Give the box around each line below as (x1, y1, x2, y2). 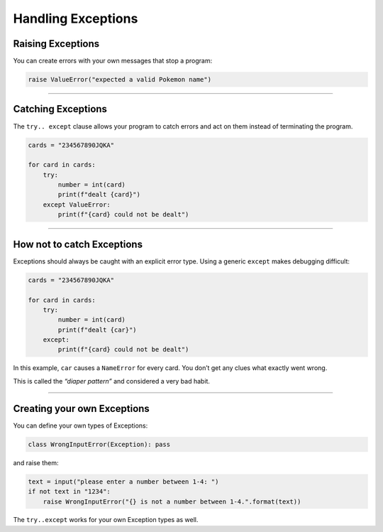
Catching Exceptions (13, 103, 108, 115)
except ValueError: (43, 200, 111, 209)
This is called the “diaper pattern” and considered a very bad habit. (13, 376, 211, 385)
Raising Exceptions (13, 38, 100, 50)
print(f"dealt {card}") (57, 190, 141, 199)
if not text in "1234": (28, 487, 111, 496)
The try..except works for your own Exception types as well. (13, 516, 199, 524)
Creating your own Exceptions (13, 402, 150, 415)
